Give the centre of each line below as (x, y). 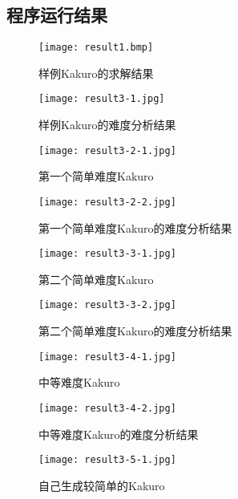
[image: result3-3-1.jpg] (107, 254)
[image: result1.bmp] (96, 48)
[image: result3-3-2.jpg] (107, 305)
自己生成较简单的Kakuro (102, 485)
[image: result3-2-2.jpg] (107, 202)
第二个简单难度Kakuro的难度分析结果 (135, 331)
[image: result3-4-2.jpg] (107, 408)
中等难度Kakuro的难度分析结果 (119, 434)
